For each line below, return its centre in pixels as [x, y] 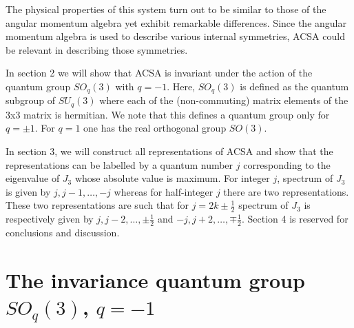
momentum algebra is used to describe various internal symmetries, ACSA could [175, 36]
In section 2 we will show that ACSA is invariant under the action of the [159, 73]
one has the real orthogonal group [155, 128]
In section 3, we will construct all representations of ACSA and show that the [169, 151]
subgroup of [31, 100]
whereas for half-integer [164, 191]
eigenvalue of [33, 178]
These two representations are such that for [97, 205]
